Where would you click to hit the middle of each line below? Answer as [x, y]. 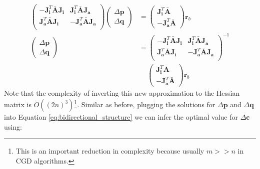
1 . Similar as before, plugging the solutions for [145, 103]
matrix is [18, 104]
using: [13, 126]
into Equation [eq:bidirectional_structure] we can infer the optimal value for [121, 117]
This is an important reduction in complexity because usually [110, 151]
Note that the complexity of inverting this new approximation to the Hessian [122, 92]
